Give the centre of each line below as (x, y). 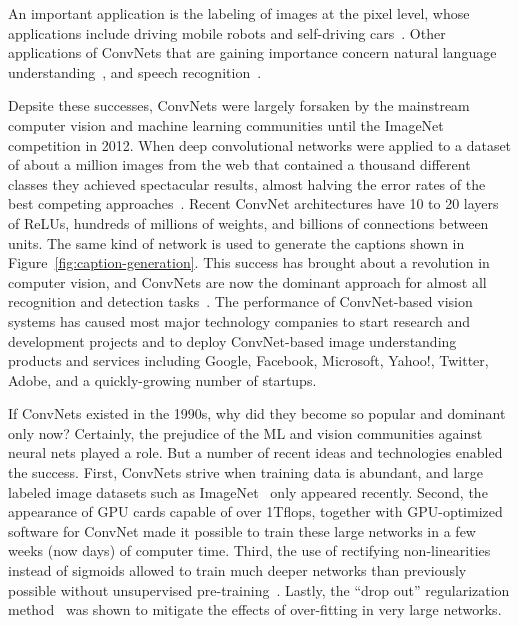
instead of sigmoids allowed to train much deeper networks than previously (237, 570)
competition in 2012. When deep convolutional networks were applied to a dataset (260, 144)
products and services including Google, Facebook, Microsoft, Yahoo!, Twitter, (248, 360)
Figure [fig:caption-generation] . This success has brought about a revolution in (249, 262)
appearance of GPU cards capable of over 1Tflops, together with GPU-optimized (255, 511)
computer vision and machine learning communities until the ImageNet (226, 124)
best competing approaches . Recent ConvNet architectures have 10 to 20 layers (253, 203)
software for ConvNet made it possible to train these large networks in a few (242, 530)
